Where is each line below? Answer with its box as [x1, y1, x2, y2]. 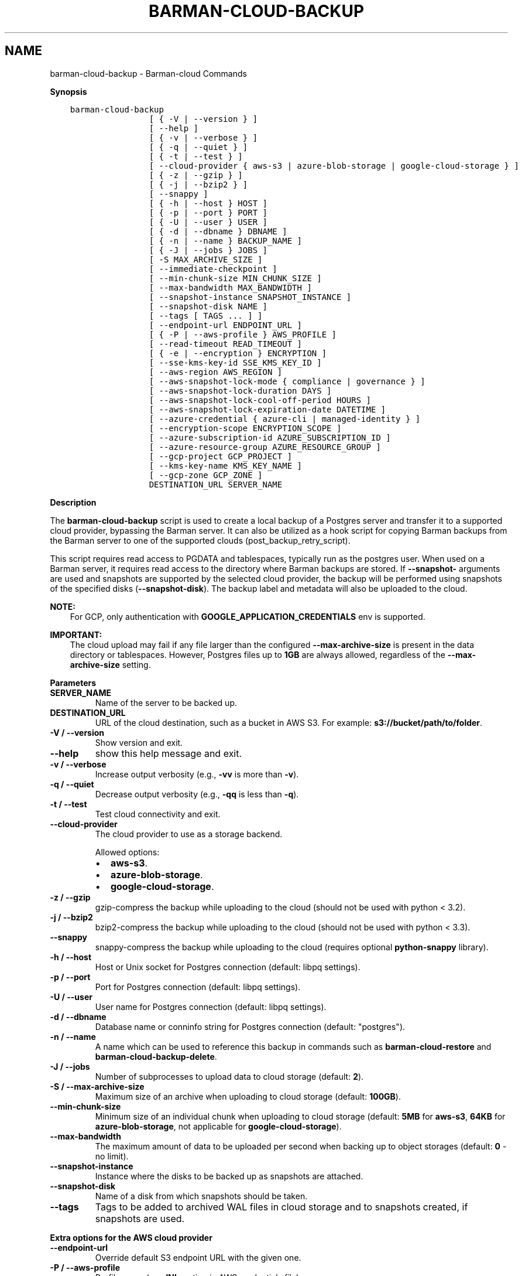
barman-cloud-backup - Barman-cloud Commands [50, 68, 247, 79]
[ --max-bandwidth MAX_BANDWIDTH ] [149, 282, 312, 292]
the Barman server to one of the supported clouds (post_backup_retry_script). [50, 535, 351, 545]
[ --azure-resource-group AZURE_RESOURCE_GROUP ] [149, 442, 381, 452]
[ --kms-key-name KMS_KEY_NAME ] [149, 460, 302, 470]
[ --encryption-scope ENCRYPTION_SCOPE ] [149, 423, 342, 433]
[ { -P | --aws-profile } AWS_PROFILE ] [149, 329, 336, 339]
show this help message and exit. [95, 747, 242, 759]
